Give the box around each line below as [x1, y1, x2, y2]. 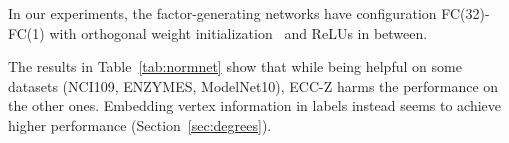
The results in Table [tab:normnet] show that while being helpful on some [8, 56, 462, 77]
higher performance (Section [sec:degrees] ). [8, 114, 272, 135]
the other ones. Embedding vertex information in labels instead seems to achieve [8, 95, 502, 116]
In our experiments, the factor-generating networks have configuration [8, 3, 437, 23]
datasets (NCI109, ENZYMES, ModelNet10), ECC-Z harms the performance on [8, 75, 499, 96]
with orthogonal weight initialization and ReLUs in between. [49, 22, 428, 43]
